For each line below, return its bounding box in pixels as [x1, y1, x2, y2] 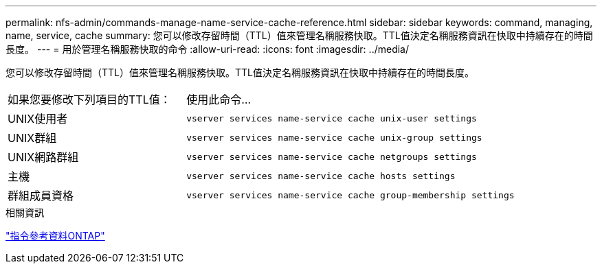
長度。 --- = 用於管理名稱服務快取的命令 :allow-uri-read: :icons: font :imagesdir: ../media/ [5, 43, 410, 55]
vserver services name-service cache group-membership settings [186, 189, 515, 200]
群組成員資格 [8, 189, 74, 202]
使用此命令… [186, 93, 251, 106]
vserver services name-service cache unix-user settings [186, 113, 477, 124]
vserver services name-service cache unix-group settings [186, 132, 482, 143]
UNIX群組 [8, 131, 57, 145]
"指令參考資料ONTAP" [5, 230, 105, 242]
